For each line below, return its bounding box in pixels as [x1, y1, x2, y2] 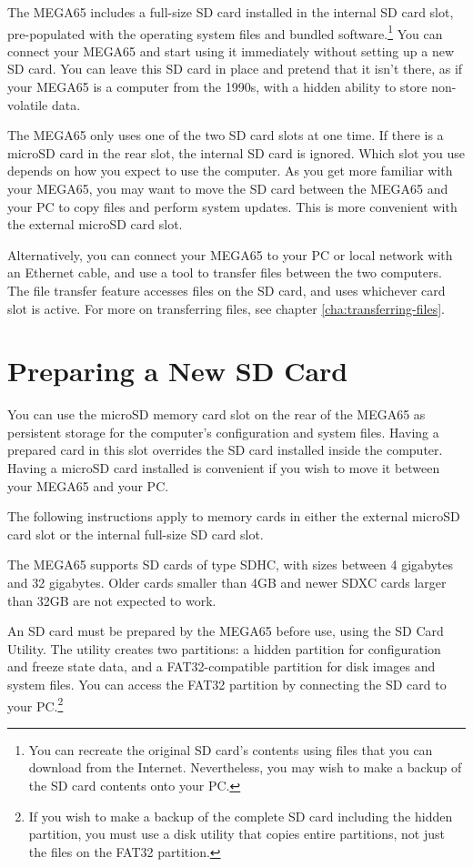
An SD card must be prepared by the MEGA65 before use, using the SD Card [7, 621, 444, 640]
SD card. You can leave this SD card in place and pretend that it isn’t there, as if [7, 59, 463, 78]
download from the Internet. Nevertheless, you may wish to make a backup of [28, 758, 462, 777]
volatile [7, 95, 48, 114]
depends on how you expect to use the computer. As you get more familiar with [7, 161, 453, 180]
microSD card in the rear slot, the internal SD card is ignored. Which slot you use [7, 143, 466, 162]
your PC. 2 [7, 693, 64, 715]
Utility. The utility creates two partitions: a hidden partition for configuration [7, 639, 441, 658]
